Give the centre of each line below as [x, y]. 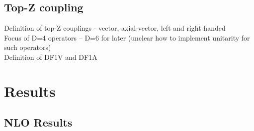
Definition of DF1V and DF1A [51, 57]
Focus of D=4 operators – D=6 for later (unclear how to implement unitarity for [127, 37]
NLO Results [38, 122]
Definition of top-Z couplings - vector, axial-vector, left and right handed [115, 28]
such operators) [28, 47]
